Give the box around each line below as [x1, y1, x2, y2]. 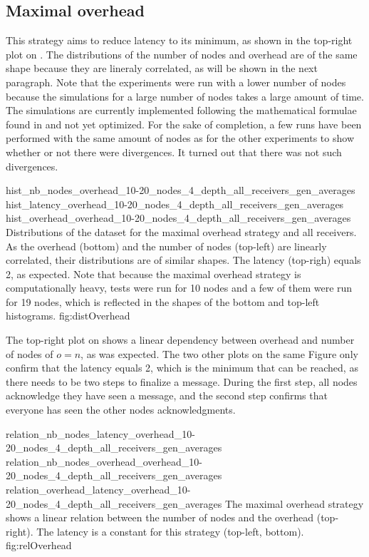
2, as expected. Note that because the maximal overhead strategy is [6, 266, 301, 281]
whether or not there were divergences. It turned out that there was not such [6, 144, 342, 159]
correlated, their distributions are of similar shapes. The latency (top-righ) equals [6, 252, 361, 267]
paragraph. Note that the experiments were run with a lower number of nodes [6, 74, 346, 89]
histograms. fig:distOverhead [6, 308, 130, 323]
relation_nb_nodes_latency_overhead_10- [6, 426, 195, 441]
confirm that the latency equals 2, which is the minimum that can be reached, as [6, 360, 358, 375]
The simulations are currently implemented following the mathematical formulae [6, 103, 357, 118]
